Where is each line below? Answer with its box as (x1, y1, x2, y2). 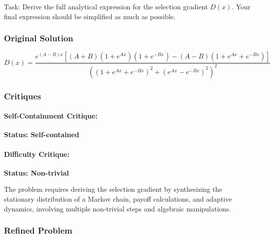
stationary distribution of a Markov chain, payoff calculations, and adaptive (4, 194, 232, 204)
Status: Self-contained (4, 129, 80, 140)
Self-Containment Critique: (4, 111, 98, 121)
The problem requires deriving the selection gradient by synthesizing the (4, 184, 222, 194)
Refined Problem (4, 224, 72, 237)
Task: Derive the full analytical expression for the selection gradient (4, 1, 208, 11)
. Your (232, 1, 251, 11)
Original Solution (4, 32, 73, 44)
